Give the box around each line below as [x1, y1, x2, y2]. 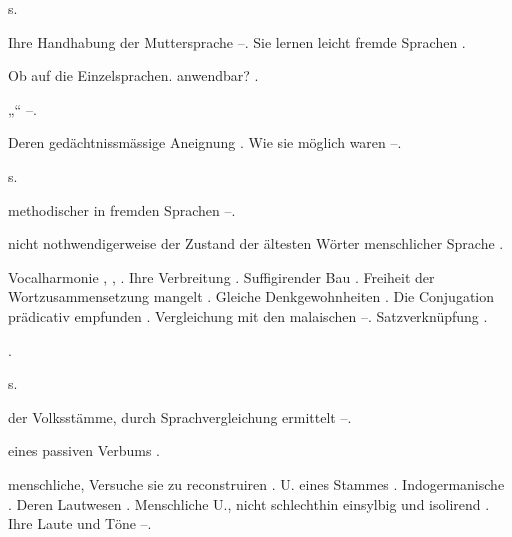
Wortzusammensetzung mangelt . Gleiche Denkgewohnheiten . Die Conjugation [8, 286, 495, 307]
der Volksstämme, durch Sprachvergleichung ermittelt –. [8, 406, 352, 427]
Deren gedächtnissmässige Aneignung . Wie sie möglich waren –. [8, 132, 402, 153]
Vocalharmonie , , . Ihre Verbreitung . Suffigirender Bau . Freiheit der [8, 266, 435, 287]
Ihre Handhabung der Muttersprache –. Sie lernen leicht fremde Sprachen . [8, 31, 466, 52]
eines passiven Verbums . [8, 440, 160, 461]
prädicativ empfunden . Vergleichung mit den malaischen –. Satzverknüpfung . [8, 305, 488, 326]
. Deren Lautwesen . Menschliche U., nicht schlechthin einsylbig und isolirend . [8, 493, 490, 514]
